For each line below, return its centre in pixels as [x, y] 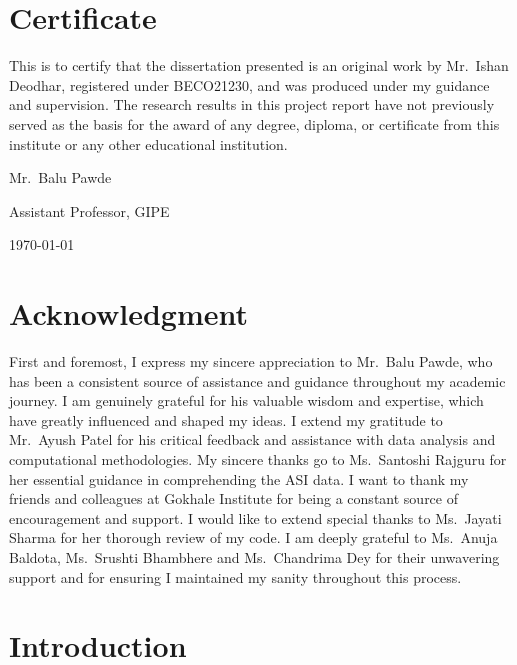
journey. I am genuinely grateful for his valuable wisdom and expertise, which [246, 400]
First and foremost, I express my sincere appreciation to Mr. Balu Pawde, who [251, 361]
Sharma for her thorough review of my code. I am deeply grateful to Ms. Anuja [253, 537]
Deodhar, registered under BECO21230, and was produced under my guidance [249, 84]
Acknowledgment [128, 313]
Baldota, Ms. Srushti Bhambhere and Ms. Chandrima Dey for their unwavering [254, 556]
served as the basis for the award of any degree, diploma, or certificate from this [254, 123]
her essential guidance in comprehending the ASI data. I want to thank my [239, 478]
